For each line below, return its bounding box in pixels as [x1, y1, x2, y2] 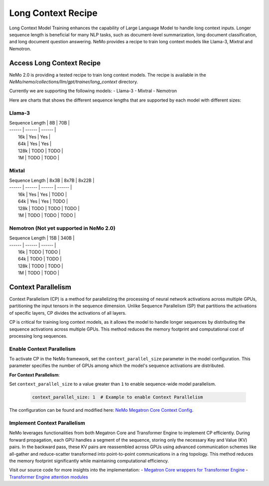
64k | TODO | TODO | [18, 256, 62, 262]
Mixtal [9, 167, 25, 174]
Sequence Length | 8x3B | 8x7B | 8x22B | [9, 177, 95, 184]
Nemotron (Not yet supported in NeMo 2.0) [9, 225, 116, 232]
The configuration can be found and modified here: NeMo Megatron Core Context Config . [9, 407, 194, 413]
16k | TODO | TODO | [18, 249, 61, 255]
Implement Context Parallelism [9, 419, 86, 426]
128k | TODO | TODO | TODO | [18, 205, 80, 211]
